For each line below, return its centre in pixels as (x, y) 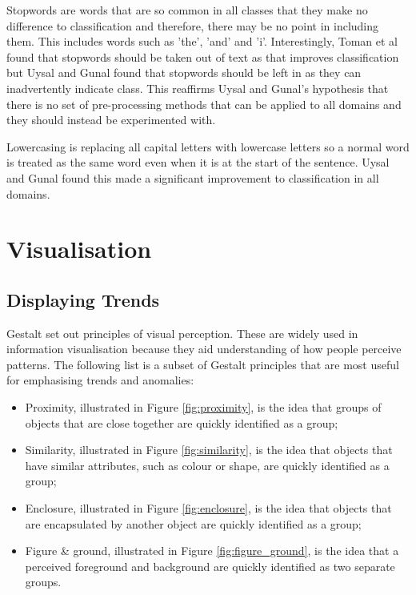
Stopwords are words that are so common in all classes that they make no (187, 10)
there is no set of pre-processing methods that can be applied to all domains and (204, 104)
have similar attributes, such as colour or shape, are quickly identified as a (207, 465)
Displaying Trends (83, 299)
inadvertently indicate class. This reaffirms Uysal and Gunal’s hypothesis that (198, 88)
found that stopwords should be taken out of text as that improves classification (203, 56)
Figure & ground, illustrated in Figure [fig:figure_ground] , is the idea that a (212, 551)
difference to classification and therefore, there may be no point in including (193, 25)
